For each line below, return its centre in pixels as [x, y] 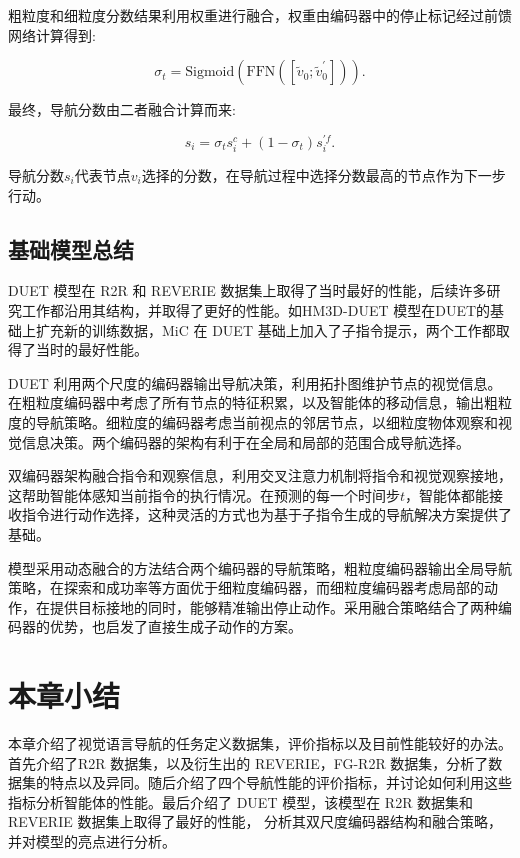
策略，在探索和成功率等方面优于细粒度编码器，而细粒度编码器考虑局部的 [246, 587]
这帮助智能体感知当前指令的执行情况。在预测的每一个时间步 [204, 494]
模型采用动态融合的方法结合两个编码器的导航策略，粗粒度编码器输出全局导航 [260, 567]
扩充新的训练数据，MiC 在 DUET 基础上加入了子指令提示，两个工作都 [265, 329]
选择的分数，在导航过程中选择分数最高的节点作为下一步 [323, 175]
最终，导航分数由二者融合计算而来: [122, 109]
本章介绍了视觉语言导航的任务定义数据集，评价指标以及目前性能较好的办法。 [260, 743]
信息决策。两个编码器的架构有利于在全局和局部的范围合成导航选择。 [245, 441]
